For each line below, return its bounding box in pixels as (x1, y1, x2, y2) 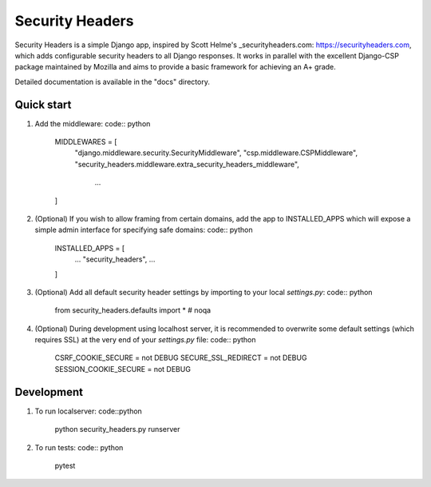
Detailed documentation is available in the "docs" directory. (14, 77, 211, 86)
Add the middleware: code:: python (34, 118, 151, 128)
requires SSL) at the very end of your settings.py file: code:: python (34, 335, 256, 345)
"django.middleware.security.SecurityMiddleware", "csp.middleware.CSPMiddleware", (74, 148, 358, 158)
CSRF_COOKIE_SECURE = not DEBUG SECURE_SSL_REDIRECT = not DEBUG (54, 353, 307, 363)
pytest (54, 461, 76, 470)
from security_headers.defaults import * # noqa (54, 305, 212, 315)
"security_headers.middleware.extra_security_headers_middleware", (74, 159, 299, 169)
